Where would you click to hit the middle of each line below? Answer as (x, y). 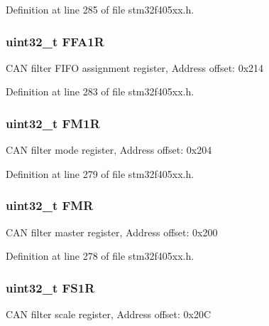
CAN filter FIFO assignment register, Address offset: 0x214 (135, 67)
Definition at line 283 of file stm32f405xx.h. (100, 91)
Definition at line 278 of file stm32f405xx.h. (100, 256)
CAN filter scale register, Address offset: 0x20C (109, 314)
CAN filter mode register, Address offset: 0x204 (109, 150)
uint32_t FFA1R (55, 41)
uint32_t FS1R (50, 287)
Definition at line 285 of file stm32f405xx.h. (100, 9)
